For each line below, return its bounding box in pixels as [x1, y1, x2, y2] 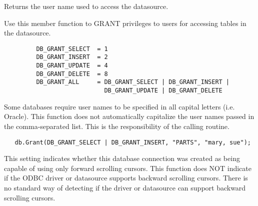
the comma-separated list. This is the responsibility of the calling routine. [4, 120, 229, 131]
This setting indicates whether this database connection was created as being [4, 153, 240, 163]
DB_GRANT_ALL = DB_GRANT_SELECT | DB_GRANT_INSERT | [36, 78, 230, 86]
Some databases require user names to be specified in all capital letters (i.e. [4, 101, 235, 111]
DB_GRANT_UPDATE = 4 [36, 62, 108, 69]
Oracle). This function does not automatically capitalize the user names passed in [4, 111, 254, 121]
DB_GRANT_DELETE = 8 [36, 70, 108, 77]
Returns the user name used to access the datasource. [4, 1, 168, 11]
